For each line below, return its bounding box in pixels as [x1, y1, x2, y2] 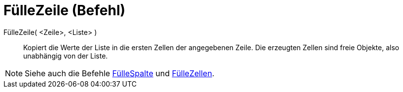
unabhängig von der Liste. [23, 51, 108, 60]
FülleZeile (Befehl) [3, 2, 126, 19]
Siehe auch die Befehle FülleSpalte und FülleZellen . [25, 68, 215, 78]
